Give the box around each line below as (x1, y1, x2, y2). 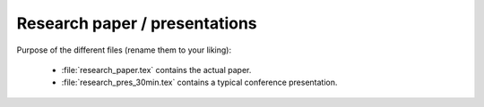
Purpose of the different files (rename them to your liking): (16, 45, 232, 55)
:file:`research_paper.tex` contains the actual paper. (61, 64, 252, 75)
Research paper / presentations (16, 13, 257, 33)
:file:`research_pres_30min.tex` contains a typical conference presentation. (61, 77, 338, 88)
